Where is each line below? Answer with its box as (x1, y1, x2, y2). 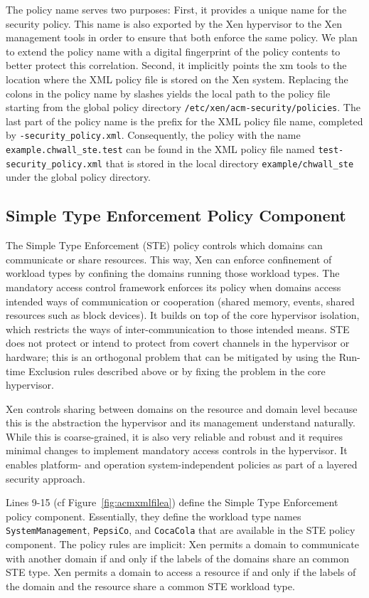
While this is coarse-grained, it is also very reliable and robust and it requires (6, 429, 343, 444)
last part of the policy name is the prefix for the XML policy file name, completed (6, 113, 363, 128)
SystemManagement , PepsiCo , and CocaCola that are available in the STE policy (6, 523, 355, 537)
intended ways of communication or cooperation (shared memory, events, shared (6, 293, 355, 308)
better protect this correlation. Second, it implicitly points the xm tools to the (6, 58, 347, 73)
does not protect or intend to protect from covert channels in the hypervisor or (6, 335, 350, 350)
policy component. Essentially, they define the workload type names (6, 508, 301, 523)
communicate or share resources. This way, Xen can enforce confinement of (6, 251, 332, 266)
